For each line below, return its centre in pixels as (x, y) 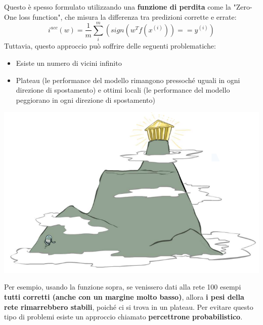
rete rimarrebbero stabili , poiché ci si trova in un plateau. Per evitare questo (129, 307)
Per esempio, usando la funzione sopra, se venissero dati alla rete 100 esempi (123, 287)
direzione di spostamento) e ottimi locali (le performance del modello (123, 90)
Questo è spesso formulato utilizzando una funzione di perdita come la (118, 7)
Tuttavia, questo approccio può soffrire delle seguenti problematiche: (110, 46)
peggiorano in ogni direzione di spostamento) (85, 99)
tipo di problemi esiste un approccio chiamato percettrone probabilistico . (123, 317)
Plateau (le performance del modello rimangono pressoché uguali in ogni (128, 80)
